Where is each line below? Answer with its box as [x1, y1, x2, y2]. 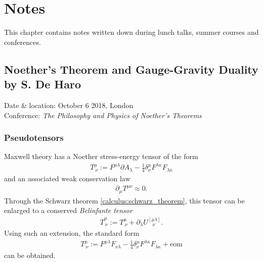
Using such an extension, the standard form [4, 228, 140, 238]
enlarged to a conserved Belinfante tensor [4, 205, 133, 216]
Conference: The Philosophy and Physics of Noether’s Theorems [4, 110, 202, 120]
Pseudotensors [4, 131, 64, 144]
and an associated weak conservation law [4, 173, 130, 184]
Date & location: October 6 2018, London [4, 99, 134, 110]
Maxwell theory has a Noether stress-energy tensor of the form [4, 151, 198, 162]
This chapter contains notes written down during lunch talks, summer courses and [4, 27, 259, 37]
